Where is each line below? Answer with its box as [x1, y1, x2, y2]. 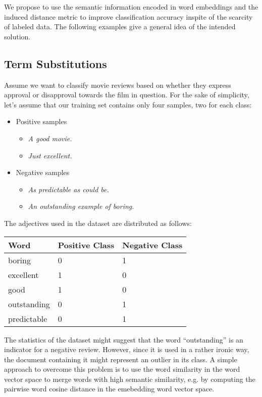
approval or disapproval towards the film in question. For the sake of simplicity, [4, 89, 249, 100]
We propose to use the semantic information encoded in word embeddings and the [4, 2, 258, 12]
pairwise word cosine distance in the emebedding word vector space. [4, 383, 215, 394]
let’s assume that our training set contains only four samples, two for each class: [4, 99, 252, 109]
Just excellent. [28, 150, 72, 160]
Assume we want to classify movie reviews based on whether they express [4, 79, 231, 90]
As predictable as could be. [28, 184, 109, 194]
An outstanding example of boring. [28, 201, 134, 211]
